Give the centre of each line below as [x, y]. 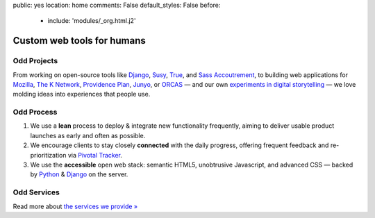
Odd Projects [35, 61]
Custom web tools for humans [79, 41]
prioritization [48, 155]
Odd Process [35, 112]
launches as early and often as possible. [88, 135]
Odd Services [36, 192]
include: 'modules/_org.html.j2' [92, 21]
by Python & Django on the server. [79, 174]
